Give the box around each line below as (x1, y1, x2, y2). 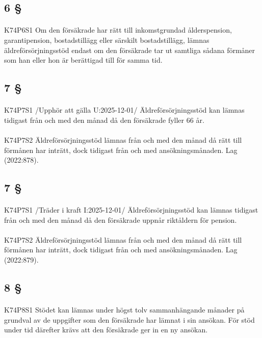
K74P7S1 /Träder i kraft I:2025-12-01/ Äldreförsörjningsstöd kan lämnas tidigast (4, 204, 258, 215)
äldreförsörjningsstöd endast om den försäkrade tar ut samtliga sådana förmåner (4, 44, 255, 55)
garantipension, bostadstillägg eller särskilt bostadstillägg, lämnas (4, 34, 209, 45)
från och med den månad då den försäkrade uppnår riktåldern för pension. (4, 214, 237, 225)
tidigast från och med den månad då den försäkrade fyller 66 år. (4, 114, 204, 125)
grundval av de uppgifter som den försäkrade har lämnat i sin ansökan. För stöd (4, 314, 255, 325)
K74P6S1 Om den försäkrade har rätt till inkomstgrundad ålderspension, (4, 24, 232, 35)
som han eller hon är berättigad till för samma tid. (4, 55, 163, 65)
